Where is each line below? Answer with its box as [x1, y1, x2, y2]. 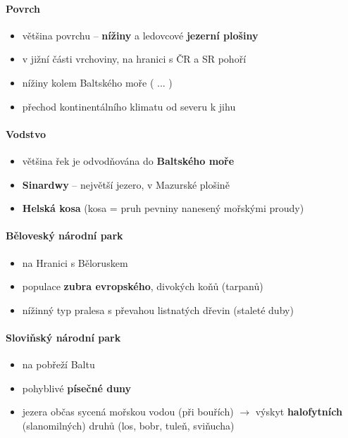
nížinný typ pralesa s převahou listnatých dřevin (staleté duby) [22, 302, 294, 317]
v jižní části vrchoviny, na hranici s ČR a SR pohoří [22, 51, 247, 66]
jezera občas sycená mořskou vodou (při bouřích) [22, 404, 234, 419]
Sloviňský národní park [6, 330, 121, 344]
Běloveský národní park [6, 228, 123, 243]
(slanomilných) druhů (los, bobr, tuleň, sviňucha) [22, 418, 235, 432]
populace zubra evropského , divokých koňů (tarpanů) [22, 279, 263, 294]
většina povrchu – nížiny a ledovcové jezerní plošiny [22, 27, 259, 42]
